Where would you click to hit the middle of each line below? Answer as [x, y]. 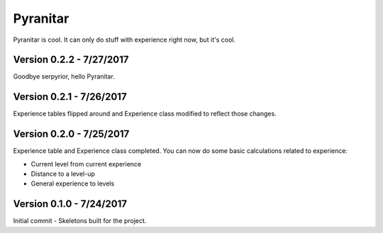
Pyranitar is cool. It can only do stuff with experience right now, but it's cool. [124, 40]
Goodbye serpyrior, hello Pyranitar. [64, 76]
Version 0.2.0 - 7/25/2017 [71, 134]
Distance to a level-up [63, 174]
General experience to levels [73, 183]
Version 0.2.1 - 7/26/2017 [70, 97]
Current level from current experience [86, 164]
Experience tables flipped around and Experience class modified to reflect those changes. [145, 114]
